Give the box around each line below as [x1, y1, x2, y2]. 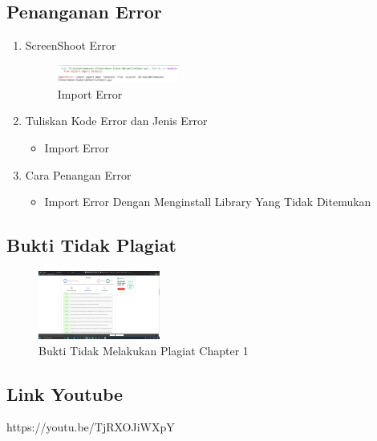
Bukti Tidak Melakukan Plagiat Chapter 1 [39, 342, 249, 358]
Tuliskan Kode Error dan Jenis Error [25, 112, 208, 129]
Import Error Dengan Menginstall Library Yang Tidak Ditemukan [44, 193, 371, 210]
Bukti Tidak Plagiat [6, 233, 176, 257]
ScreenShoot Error [25, 37, 116, 54]
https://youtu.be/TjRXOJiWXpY [6, 419, 175, 435]
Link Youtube [6, 381, 124, 406]
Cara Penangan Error [25, 166, 132, 183]
